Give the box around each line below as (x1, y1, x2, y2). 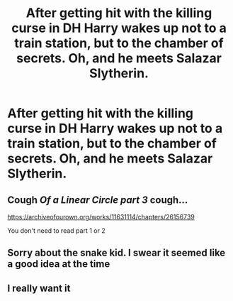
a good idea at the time (7, 258, 110, 270)
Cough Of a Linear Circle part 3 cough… (7, 194, 188, 206)
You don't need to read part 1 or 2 (7, 226, 106, 235)
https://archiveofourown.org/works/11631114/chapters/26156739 (7, 213, 195, 221)
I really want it (7, 282, 71, 294)
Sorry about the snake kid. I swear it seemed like (7, 247, 226, 259)
